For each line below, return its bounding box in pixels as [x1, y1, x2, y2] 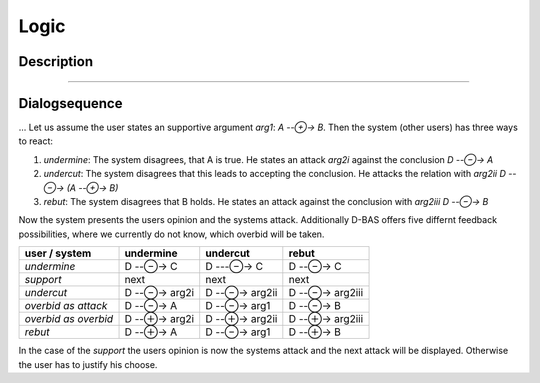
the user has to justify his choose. [18, 358, 158, 370]
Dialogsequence [18, 95, 123, 112]
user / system [24, 246, 92, 260]
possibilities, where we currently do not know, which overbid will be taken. [18, 228, 325, 240]
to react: [18, 135, 54, 147]
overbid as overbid [24, 312, 114, 326]
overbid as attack [24, 299, 108, 313]
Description [18, 53, 94, 70]
